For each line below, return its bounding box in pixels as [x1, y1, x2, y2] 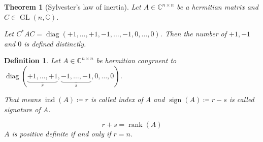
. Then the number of [160, 28, 227, 39]
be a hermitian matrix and [177, 2, 258, 12]
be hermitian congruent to [96, 55, 177, 66]
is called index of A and [90, 93, 165, 104]
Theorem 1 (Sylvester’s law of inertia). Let [4, 2, 141, 12]
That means [4, 93, 41, 104]
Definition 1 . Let [4, 55, 60, 66]
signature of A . [4, 104, 51, 114]
